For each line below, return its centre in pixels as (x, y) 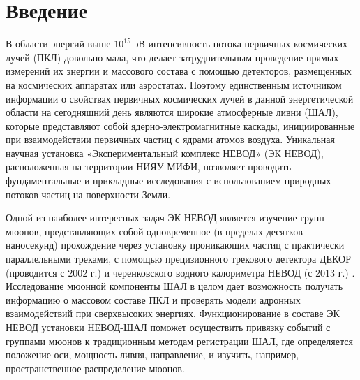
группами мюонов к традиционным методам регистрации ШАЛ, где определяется (179, 341)
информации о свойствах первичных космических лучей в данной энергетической (180, 98)
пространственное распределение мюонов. (95, 368)
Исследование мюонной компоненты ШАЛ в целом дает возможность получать (174, 286)
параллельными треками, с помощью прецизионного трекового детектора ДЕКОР (178, 259)
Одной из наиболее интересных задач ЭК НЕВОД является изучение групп (165, 218)
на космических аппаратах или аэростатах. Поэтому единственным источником (174, 84)
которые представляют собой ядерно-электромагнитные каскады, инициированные (180, 125)
